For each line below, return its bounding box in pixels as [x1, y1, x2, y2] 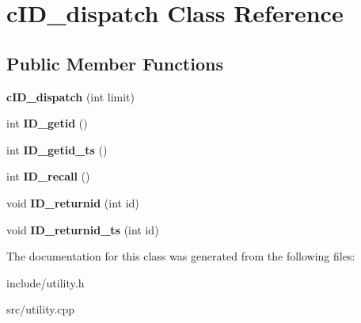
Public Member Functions [6, 51, 223, 75]
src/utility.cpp [6, 301, 75, 317]
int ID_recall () [6, 168, 90, 184]
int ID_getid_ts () [6, 141, 108, 158]
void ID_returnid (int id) [6, 194, 139, 211]
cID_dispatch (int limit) [6, 88, 135, 104]
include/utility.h [6, 274, 85, 291]
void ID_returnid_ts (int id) [6, 221, 159, 237]
